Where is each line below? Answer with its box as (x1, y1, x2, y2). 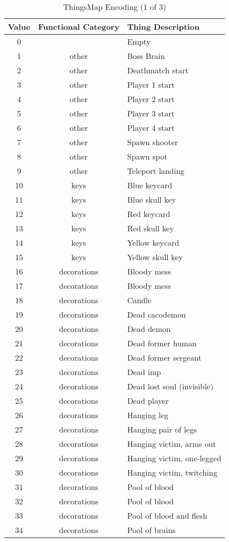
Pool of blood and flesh (127, 510, 207, 521)
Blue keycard (127, 179, 173, 191)
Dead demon (127, 323, 171, 334)
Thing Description (127, 21, 200, 32)
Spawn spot (127, 151, 168, 162)
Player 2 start (127, 93, 175, 105)
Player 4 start (127, 122, 175, 133)
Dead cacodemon (127, 309, 186, 320)
